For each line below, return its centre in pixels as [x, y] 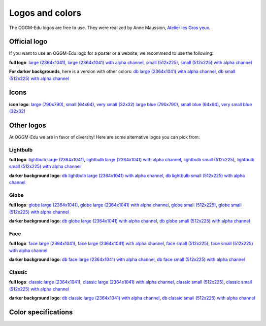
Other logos [28, 125]
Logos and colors [45, 13]
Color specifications [41, 312]
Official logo [28, 42]
